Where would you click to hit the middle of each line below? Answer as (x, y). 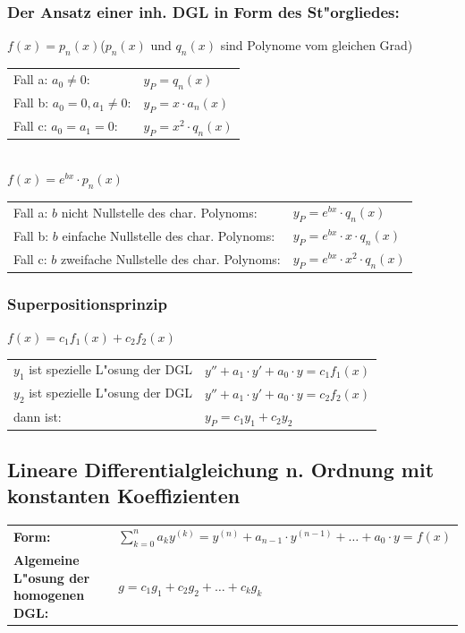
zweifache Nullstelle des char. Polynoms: (170, 258)
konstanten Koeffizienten (124, 496)
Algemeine (46, 560)
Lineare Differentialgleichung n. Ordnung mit (221, 470)
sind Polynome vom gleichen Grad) (317, 45)
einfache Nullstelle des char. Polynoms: (169, 235)
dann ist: (38, 416)
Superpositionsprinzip (88, 303)
